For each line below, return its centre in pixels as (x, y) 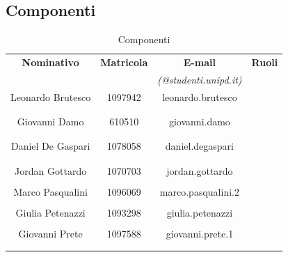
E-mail (199, 62)
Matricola (124, 62)
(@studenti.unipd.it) (200, 79)
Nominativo (50, 62)
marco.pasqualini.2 (199, 191)
